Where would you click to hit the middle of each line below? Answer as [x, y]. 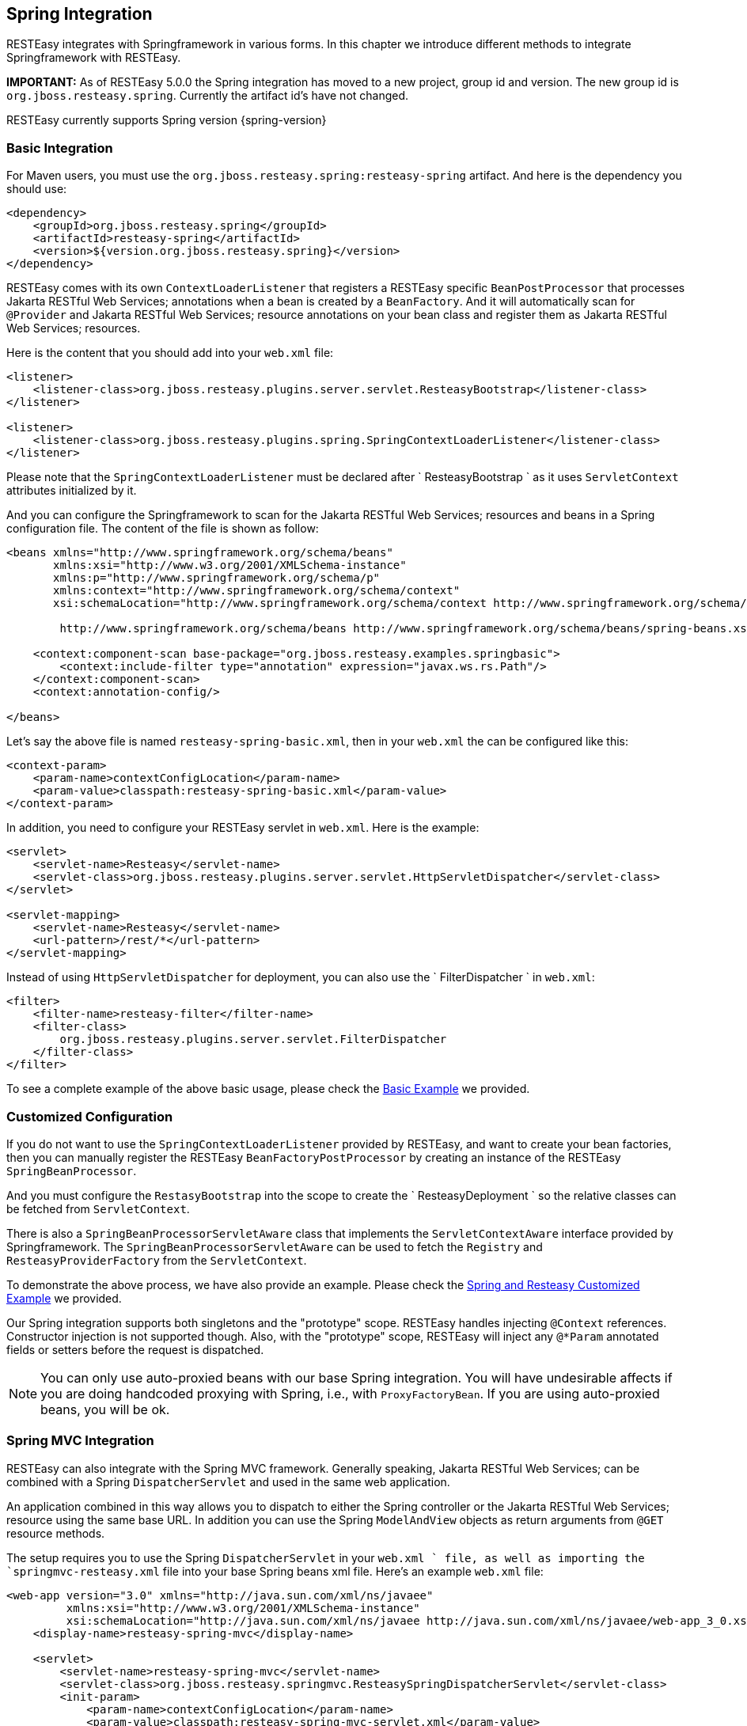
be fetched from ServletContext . [98, 1208]
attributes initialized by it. [72, 491]
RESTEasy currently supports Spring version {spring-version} [167, 120]
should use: [37, 189]
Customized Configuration [90, 1116]
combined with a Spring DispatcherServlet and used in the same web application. [228, 1481]
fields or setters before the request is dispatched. [135, 1349]
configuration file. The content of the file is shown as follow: [163, 529]
